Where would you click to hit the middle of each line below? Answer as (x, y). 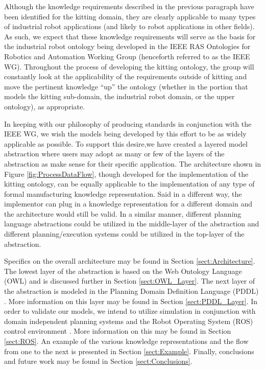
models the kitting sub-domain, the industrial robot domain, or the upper (119, 96)
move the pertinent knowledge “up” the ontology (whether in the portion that (126, 86)
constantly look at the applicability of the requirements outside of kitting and (126, 76)
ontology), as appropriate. (45, 106)
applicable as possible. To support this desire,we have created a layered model (126, 143)
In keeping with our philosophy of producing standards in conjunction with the (128, 123)
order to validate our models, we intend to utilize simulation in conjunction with (130, 311)
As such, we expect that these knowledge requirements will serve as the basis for (130, 36)
